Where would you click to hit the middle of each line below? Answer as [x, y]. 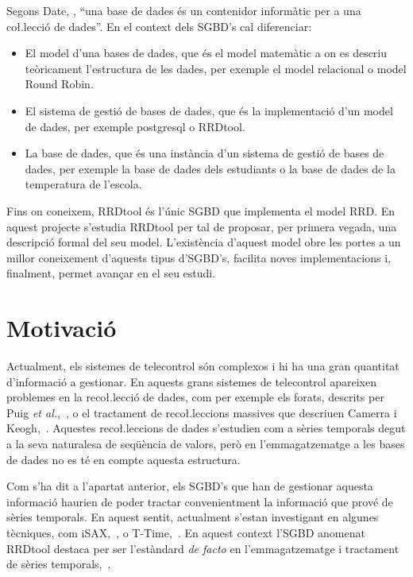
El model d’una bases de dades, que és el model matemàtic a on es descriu [206, 53]
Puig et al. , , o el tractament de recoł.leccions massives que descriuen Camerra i [202, 412]
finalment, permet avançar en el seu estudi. [111, 273]
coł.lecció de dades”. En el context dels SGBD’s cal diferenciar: [159, 26]
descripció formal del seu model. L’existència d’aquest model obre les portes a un [204, 242]
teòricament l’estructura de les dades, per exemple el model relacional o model [216, 68]
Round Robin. [59, 84]
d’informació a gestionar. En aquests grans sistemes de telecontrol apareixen [192, 381]
